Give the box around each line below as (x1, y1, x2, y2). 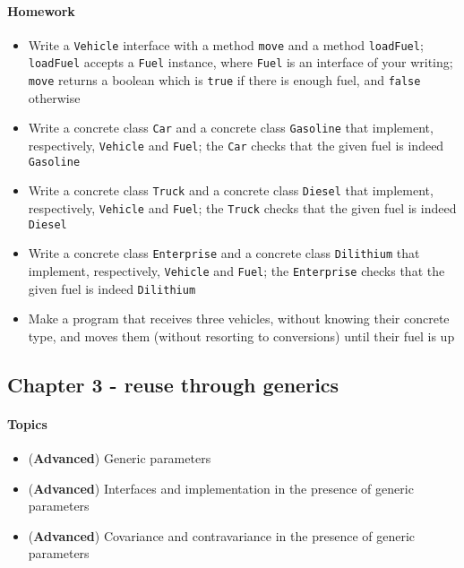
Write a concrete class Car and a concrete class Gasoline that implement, (28, 118, 434, 137)
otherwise (28, 88, 81, 107)
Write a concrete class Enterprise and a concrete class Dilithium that (28, 244, 420, 262)
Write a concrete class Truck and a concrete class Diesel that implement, (28, 181, 434, 200)
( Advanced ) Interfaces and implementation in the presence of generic (28, 478, 414, 497)
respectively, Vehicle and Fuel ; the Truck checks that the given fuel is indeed (28, 198, 457, 217)
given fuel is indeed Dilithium (28, 279, 196, 297)
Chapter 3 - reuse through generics (7, 370, 339, 398)
